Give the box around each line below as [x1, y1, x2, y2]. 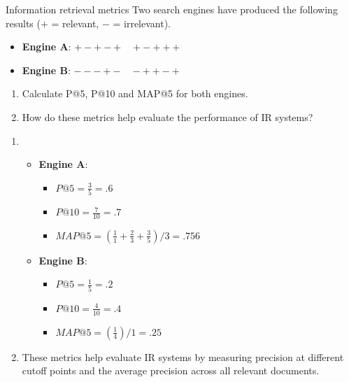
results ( [6, 15, 41, 30]
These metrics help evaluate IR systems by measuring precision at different [22, 349, 344, 364]
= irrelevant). [113, 15, 171, 30]
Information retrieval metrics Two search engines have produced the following [6, 2, 338, 16]
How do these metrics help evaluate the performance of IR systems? [22, 109, 313, 124]
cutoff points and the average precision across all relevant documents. [22, 363, 320, 378]
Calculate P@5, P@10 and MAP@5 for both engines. [22, 86, 248, 101]
